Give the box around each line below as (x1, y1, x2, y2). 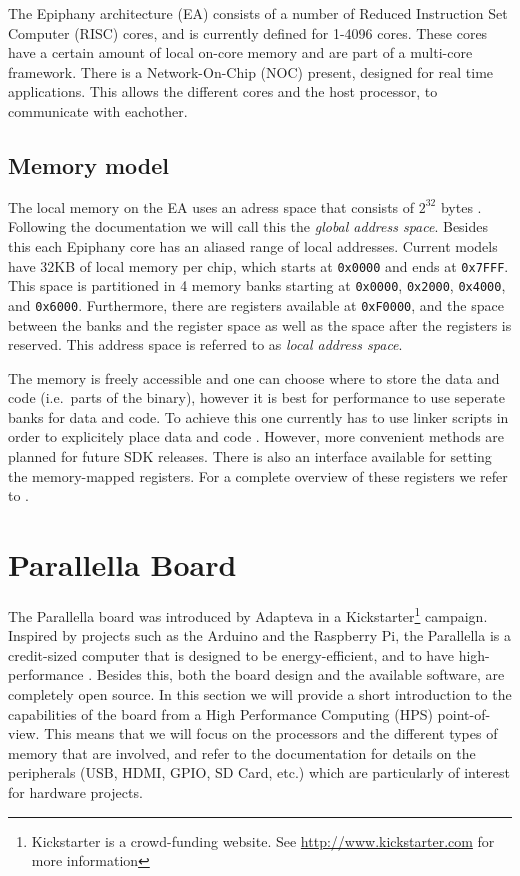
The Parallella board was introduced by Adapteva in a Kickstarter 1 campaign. (8, 602, 488, 626)
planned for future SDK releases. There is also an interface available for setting (8, 446, 492, 467)
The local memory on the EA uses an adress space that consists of (8, 196, 415, 217)
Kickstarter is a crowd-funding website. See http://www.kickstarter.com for (31, 830, 495, 851)
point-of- (437, 703, 491, 724)
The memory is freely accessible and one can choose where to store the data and (8, 367, 500, 388)
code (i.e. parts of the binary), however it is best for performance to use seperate (8, 387, 505, 408)
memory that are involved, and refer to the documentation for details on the (8, 742, 476, 763)
